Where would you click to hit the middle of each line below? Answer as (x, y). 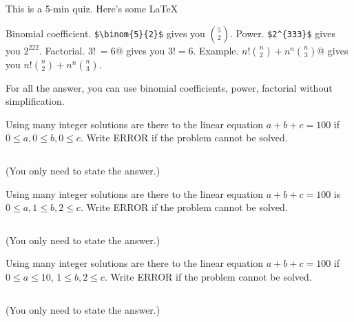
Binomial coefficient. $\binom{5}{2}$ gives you (105, 33)
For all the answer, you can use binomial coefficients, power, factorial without (169, 87)
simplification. (35, 101)
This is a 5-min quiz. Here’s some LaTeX (92, 8)
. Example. (216, 50)
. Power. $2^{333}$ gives (282, 33)
